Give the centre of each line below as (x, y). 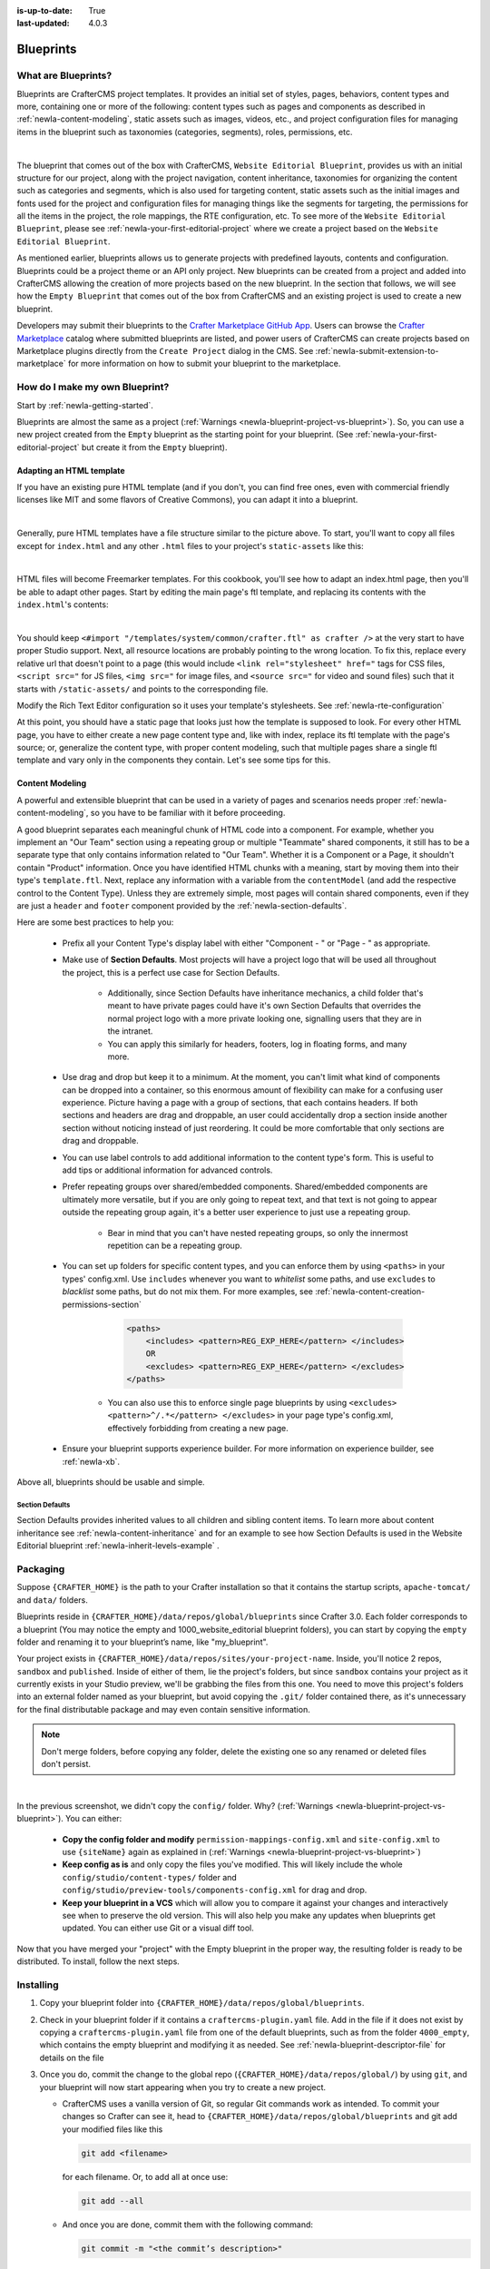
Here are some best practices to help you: (95, 922)
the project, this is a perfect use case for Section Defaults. (171, 972)
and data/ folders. (52, 1600)
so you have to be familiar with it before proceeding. (188, 813)
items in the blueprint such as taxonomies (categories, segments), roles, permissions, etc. (185, 132)
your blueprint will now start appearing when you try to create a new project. (183, 2087)
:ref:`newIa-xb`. (91, 1461)
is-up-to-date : (44, 10)
